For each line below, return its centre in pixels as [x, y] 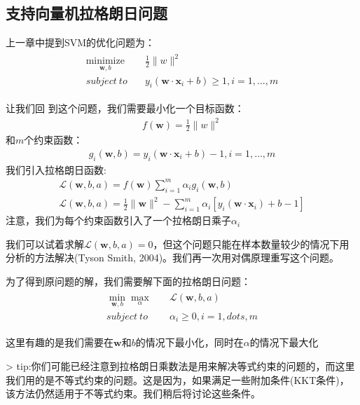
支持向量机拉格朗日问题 [86, 13]
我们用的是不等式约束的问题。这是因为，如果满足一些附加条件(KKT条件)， [178, 379]
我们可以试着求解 [45, 243]
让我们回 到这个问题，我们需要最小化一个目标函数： [125, 108]
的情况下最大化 [284, 342]
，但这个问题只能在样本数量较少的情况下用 [251, 243]
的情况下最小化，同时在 [189, 342]
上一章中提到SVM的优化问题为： [81, 42]
